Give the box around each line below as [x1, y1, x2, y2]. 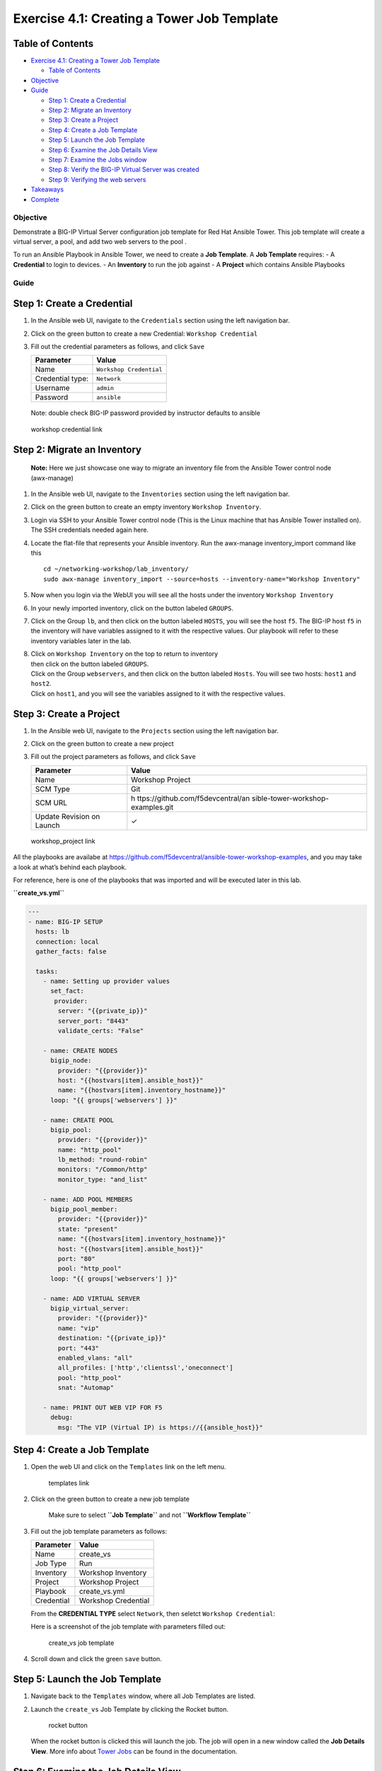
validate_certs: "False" [57, 1027, 144, 1035]
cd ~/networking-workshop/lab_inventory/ [43, 565, 189, 573]
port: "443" [57, 1344, 99, 1352]
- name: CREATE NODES [42, 1046, 118, 1055]
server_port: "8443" [57, 1017, 129, 1025]
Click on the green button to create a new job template [30, 1495, 190, 1503]
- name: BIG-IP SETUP [28, 917, 103, 926]
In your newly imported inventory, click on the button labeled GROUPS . [30, 604, 233, 612]
